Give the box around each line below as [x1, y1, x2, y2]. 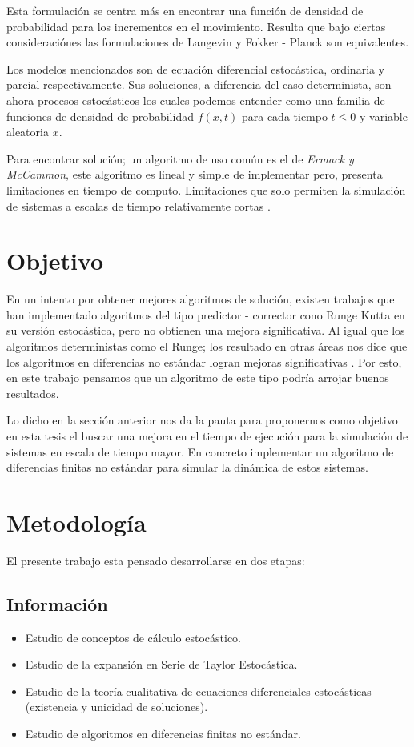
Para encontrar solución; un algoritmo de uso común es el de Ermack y [6, 150, 354, 167]
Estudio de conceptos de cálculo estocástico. [25, 629, 241, 645]
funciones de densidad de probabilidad [6, 107, 194, 124]
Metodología [6, 505, 147, 538]
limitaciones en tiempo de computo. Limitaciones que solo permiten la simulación [6, 181, 406, 198]
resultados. [6, 384, 59, 401]
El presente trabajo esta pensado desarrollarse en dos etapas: [6, 552, 305, 568]
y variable [359, 107, 408, 124]
